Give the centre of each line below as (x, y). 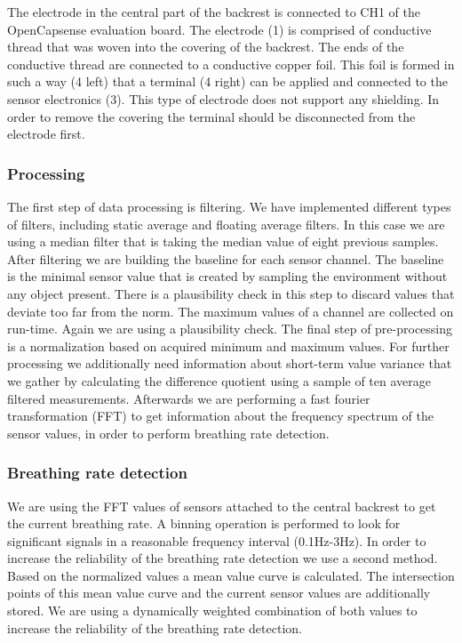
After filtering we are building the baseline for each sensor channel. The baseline (226, 258)
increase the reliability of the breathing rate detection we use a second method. (223, 558)
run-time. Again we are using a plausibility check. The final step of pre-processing (230, 329)
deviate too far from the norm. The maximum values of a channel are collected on (231, 311)
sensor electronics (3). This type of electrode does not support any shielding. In (223, 98)
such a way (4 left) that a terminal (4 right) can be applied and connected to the (227, 81)
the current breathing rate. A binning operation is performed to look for (204, 523)
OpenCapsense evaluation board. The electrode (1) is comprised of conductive (219, 29)
